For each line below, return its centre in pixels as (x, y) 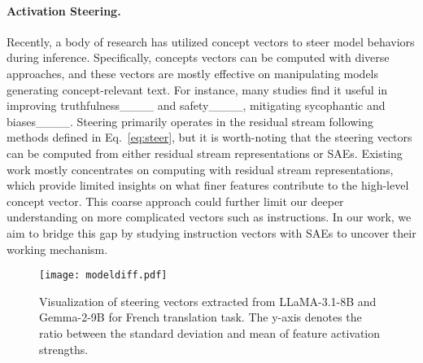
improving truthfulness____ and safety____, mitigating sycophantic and (196, 105)
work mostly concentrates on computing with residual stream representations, (200, 169)
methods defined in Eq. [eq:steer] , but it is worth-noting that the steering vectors (209, 137)
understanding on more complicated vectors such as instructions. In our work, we (209, 217)
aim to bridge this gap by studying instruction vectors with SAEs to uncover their (211, 232)
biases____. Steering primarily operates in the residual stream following (190, 121)
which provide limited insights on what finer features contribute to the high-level (208, 185)
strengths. (64, 349)
